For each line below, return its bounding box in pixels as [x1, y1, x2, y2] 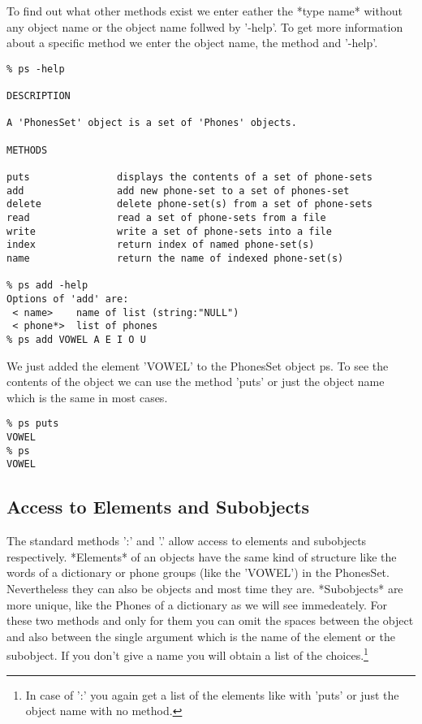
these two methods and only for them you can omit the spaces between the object [6, 612, 414, 629]
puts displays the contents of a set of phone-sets [6, 171, 373, 184]
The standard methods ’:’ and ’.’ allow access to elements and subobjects [6, 532, 367, 549]
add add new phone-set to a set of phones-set [6, 184, 350, 197]
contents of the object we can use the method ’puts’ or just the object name [6, 373, 385, 390]
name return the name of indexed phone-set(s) [6, 252, 344, 264]
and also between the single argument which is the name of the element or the [6, 627, 395, 644]
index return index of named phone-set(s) [6, 239, 315, 251]
